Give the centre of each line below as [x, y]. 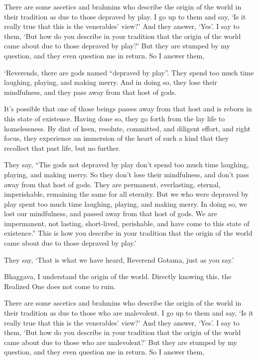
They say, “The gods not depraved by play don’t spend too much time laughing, [127, 165]
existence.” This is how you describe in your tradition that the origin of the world [128, 233]
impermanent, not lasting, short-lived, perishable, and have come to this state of [127, 223]
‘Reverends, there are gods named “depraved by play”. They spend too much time [129, 72]
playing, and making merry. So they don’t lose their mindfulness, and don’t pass [127, 174]
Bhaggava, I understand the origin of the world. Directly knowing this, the [118, 276]
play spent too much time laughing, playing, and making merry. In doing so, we [126, 203]
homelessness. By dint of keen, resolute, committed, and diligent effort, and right [127, 128]
